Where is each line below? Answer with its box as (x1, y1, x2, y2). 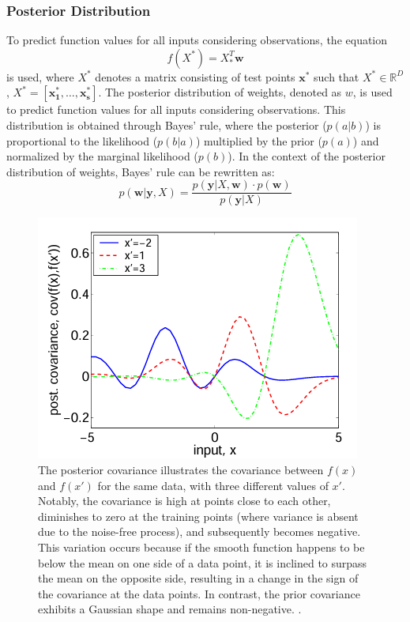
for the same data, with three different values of (97, 477, 329, 493)
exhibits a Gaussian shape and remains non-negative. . (38, 601, 302, 617)
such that (314, 68, 359, 85)
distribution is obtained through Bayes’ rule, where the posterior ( (6, 117, 327, 133)
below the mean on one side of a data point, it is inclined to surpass (38, 554, 367, 571)
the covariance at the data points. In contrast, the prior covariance (38, 585, 360, 601)
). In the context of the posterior (228, 148, 386, 164)
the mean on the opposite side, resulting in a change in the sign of (38, 570, 359, 586)
